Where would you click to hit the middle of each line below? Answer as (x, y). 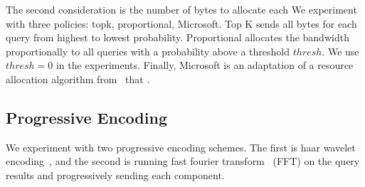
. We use (340, 51)
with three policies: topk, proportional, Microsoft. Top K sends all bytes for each (181, 23)
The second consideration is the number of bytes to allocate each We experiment (181, 9)
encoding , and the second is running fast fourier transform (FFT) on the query (183, 161)
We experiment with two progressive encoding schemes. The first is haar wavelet (181, 147)
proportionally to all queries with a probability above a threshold (148, 51)
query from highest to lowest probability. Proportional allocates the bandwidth (178, 37)
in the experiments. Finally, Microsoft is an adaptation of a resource (205, 65)
